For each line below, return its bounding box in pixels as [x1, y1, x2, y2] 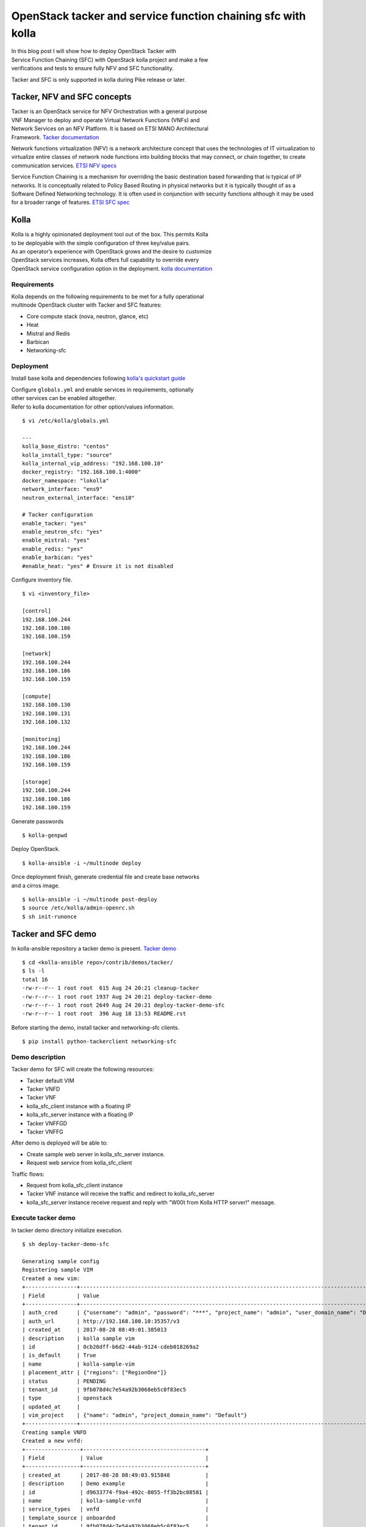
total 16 [22, 976, 48, 983]
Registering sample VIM [22, 1266, 93, 1274]
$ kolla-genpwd [22, 831, 68, 839]
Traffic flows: [11, 1170, 45, 1178]
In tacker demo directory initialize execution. [11, 1226, 123, 1234]
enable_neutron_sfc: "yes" [22, 528, 103, 536]
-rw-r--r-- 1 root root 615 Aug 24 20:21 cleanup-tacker [22, 985, 199, 992]
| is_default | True [22, 1352, 96, 1359]
